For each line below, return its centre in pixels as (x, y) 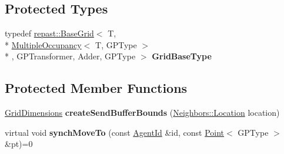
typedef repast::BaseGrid (49, 33)
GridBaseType (182, 56)
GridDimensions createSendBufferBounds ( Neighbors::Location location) (142, 113)
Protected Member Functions (96, 88)
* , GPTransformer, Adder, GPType (70, 56)
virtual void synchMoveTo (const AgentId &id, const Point (115, 132)
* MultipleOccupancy (43, 44)
